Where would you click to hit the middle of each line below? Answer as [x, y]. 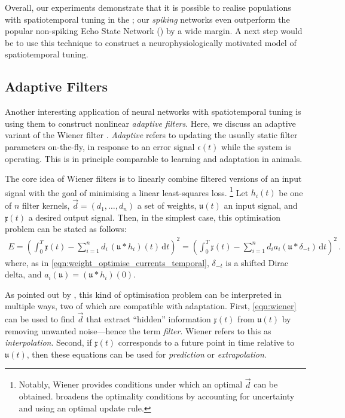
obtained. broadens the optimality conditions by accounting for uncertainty [157, 396]
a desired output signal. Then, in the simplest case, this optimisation [154, 217]
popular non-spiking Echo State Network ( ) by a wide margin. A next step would [154, 31]
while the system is [256, 146]
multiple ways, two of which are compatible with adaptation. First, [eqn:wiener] [151, 306]
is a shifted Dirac [257, 262]
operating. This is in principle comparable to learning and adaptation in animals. [154, 158]
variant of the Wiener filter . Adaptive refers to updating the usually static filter [151, 135]
